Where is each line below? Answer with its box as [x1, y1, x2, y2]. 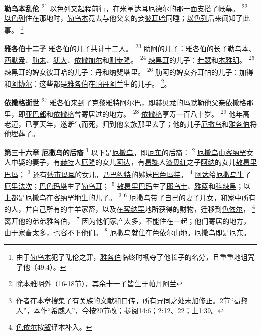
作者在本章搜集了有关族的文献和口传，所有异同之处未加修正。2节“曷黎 [16, 295, 248, 305]
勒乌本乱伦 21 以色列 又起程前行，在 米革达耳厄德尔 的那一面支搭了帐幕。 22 [4, 2, 248, 13]
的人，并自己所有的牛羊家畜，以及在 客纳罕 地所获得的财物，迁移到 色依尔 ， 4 [4, 202, 255, 214]
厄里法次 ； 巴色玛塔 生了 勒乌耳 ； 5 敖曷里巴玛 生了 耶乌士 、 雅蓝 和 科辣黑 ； [4, 179, 244, 191]
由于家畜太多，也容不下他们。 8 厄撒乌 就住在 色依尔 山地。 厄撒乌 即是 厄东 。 [4, 225, 251, 237]
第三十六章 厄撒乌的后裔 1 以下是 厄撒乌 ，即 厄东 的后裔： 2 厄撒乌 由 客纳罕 [4, 145, 247, 157]
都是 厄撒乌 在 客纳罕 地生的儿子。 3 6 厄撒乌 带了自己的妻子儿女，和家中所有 [11, 191, 256, 202]
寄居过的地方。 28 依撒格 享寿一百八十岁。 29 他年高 [81, 107, 250, 119]
